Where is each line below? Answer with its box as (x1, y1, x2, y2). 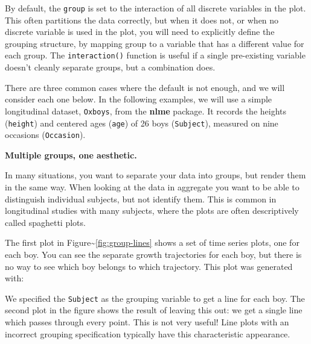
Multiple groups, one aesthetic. (5, 148, 137, 161)
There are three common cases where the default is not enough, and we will (5, 81, 285, 93)
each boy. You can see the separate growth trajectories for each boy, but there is (5, 248, 302, 260)
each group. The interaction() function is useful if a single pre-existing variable (5, 49, 306, 61)
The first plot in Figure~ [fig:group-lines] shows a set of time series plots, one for (5, 236, 300, 249)
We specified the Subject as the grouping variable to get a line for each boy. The (5, 292, 305, 304)
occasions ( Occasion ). (5, 128, 86, 141)
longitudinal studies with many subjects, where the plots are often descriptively (5, 204, 299, 217)
